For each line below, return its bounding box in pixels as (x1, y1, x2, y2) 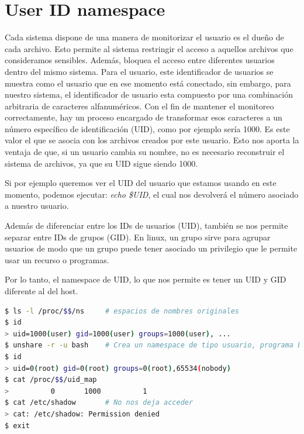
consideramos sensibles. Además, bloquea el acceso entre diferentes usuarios (5, 54, 275, 66)
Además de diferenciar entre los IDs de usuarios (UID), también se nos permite (5, 219, 288, 232)
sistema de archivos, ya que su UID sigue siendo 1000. (5, 157, 198, 169)
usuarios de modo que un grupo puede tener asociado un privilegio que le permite (5, 242, 298, 254)
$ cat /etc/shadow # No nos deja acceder (5, 398, 194, 407)
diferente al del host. (5, 285, 78, 297)
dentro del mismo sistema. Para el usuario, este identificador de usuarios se (5, 65, 274, 77)
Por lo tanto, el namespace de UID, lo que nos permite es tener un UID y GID (5, 273, 286, 285)
